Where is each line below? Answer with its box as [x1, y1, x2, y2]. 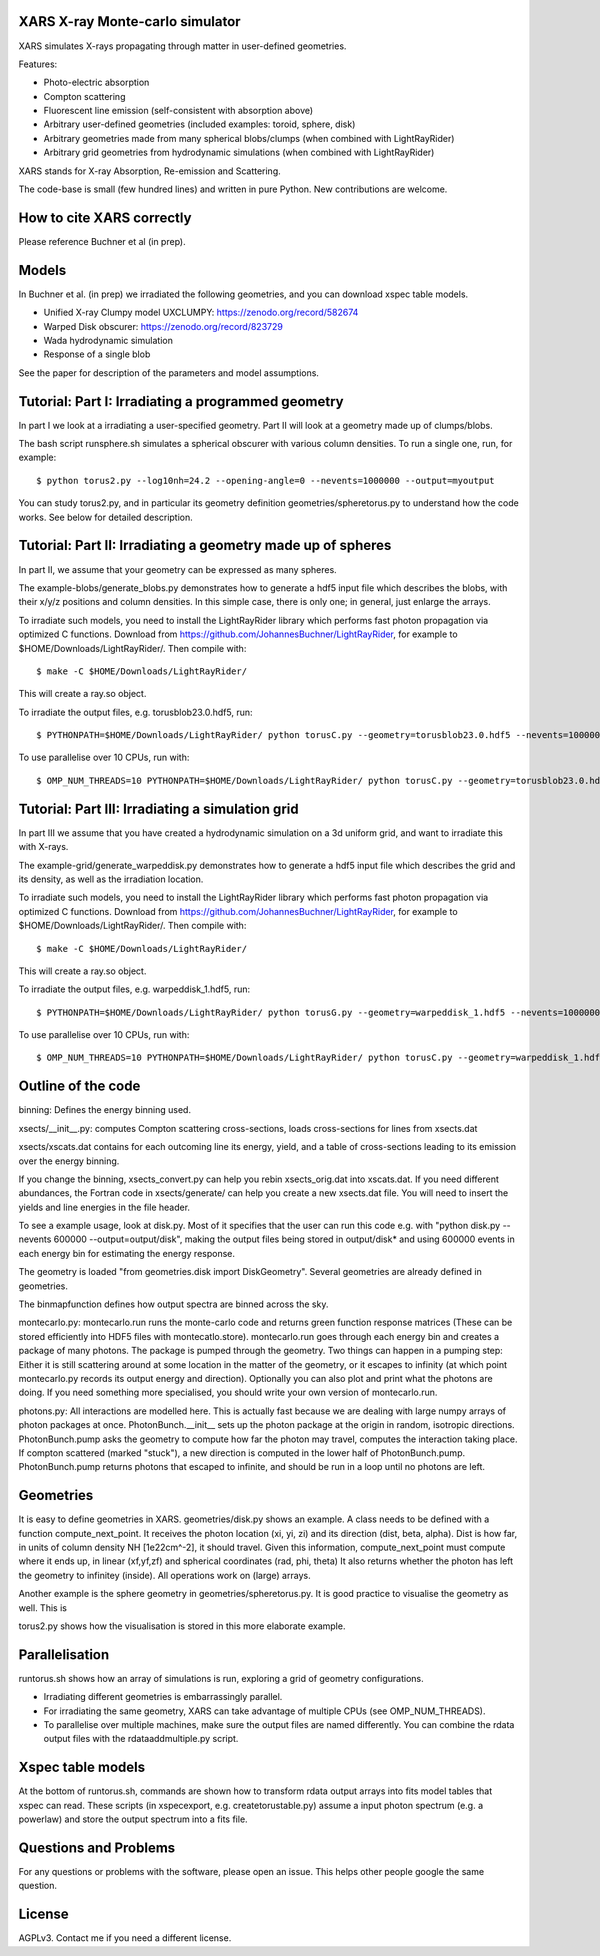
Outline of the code [18, 1078, 141, 1095]
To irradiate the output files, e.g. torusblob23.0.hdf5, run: [18, 706, 254, 718]
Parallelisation [18, 1646, 110, 1663]
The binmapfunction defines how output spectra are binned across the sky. [18, 1298, 329, 1310]
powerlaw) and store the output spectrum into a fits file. [18, 1813, 249, 1825]
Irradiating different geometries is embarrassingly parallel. [43, 1691, 283, 1703]
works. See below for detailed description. [18, 511, 194, 523]
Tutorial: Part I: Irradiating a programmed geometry [18, 393, 344, 410]
